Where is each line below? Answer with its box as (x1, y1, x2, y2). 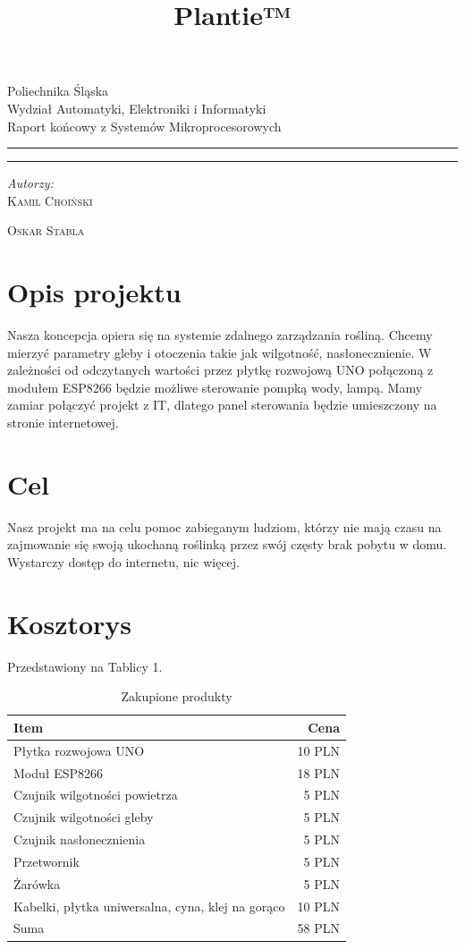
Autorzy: (7, 174, 54, 192)
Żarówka (13, 874, 61, 893)
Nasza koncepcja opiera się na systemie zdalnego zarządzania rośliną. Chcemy (7, 326, 433, 344)
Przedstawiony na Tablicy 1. (7, 657, 163, 675)
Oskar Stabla (7, 221, 85, 240)
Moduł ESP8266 (13, 763, 104, 782)
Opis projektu (7, 274, 182, 310)
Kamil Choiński (7, 191, 93, 209)
